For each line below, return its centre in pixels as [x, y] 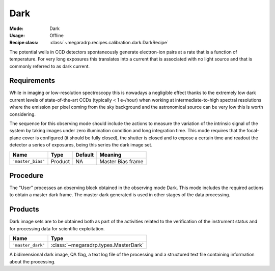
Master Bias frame [121, 161]
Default [85, 155]
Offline [57, 35]
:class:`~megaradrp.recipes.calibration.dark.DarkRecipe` [109, 43]
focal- [253, 131]
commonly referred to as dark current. [50, 66]
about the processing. [32, 261]
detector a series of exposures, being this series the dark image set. [81, 145]
